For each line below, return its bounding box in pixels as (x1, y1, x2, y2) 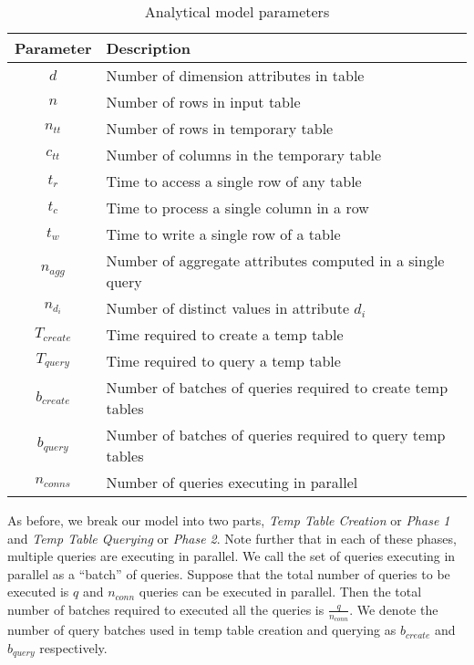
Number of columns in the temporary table (106, 144, 382, 165)
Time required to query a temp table (106, 350, 341, 371)
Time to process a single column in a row (106, 197, 369, 218)
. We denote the (349, 599, 438, 618)
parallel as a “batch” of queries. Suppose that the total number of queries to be (7, 564, 450, 583)
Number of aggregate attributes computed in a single (106, 250, 445, 271)
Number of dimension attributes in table (106, 65, 365, 86)
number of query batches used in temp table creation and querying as (7, 620, 397, 639)
